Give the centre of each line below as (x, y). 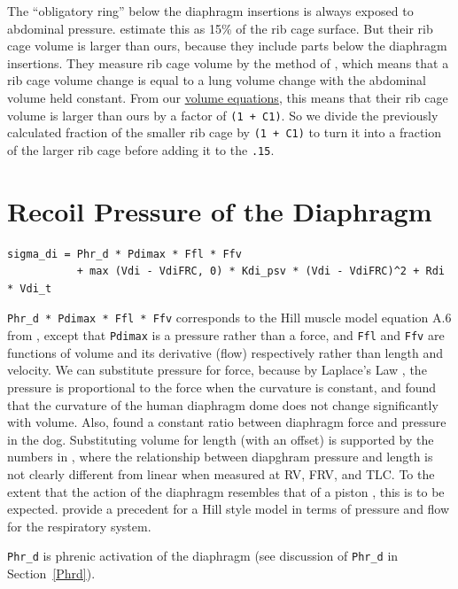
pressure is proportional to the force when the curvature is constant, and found (222, 387)
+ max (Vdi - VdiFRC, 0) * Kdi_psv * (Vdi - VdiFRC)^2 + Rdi (260, 271)
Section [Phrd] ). (51, 573)
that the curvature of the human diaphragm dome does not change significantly (223, 404)
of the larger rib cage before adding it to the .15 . (141, 149)
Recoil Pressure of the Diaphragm (220, 210)
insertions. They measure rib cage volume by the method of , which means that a (228, 62)
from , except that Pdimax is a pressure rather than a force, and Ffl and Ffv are (226, 335)
